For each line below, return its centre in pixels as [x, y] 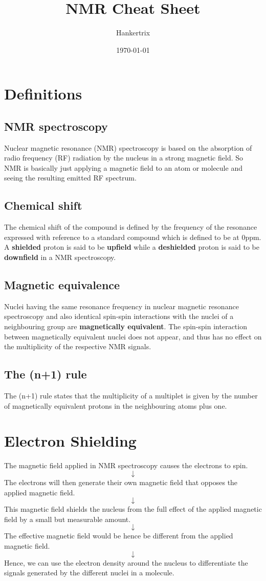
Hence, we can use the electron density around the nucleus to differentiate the [126, 562]
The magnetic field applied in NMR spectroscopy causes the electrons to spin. [126, 465]
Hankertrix [133, 33]
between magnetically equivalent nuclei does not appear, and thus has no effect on [133, 336]
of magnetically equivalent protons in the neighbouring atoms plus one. [116, 405]
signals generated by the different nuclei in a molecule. [89, 573]
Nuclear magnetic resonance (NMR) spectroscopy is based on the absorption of [128, 147]
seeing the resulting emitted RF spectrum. [70, 178]
